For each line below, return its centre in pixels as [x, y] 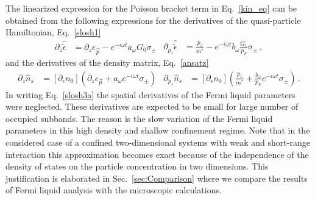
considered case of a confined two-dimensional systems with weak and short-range [158, 142]
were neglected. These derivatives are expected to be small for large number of [152, 106]
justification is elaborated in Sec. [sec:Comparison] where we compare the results [157, 178]
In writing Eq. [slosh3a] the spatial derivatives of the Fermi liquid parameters [150, 94]
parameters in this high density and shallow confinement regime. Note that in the [158, 130]
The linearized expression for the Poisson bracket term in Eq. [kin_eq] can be [151, 8]
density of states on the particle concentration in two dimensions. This [137, 166]
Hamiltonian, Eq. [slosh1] [53, 32]
